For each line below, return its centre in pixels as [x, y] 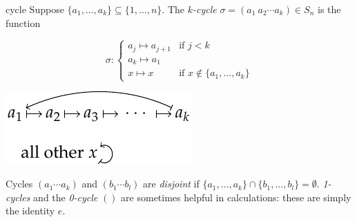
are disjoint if [171, 184]
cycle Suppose [35, 9]
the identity [30, 211]
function [23, 22]
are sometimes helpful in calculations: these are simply [236, 197]
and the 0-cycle [66, 197]
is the [329, 9]
